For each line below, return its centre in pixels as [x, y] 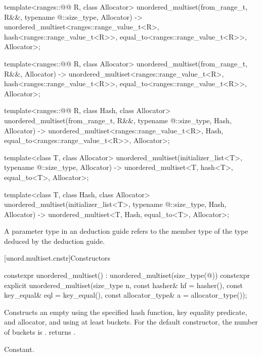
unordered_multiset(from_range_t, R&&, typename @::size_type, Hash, [118, 120]
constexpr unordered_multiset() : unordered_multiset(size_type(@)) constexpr [127, 275]
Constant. [19, 349]
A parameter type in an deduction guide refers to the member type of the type [126, 231]
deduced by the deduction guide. [55, 241]
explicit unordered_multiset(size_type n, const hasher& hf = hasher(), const [123, 285]
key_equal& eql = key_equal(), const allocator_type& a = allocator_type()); [126, 295]
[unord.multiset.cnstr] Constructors [57, 258]
